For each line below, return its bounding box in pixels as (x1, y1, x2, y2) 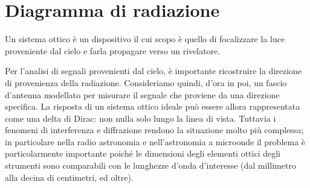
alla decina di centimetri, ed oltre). (5, 171, 134, 183)
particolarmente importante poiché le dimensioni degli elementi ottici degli (5, 147, 280, 160)
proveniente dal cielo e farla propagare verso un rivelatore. (5, 44, 221, 57)
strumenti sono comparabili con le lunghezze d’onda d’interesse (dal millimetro (5, 159, 296, 172)
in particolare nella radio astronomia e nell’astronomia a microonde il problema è (5, 135, 306, 148)
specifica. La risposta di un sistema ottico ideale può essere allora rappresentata (5, 100, 300, 113)
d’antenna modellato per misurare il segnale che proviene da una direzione (5, 88, 280, 101)
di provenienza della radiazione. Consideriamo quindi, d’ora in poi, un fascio (5, 76, 287, 89)
